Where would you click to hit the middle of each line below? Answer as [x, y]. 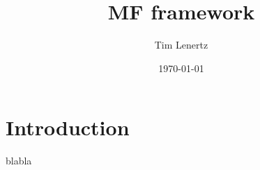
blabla [19, 161]
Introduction [68, 127]
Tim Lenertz [181, 45]
